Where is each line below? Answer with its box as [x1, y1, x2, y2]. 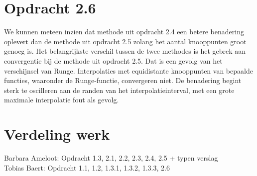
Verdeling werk [4, 124, 110, 144]
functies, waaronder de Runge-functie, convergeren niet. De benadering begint [4, 75, 242, 86]
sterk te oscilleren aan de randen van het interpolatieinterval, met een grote [4, 85, 235, 95]
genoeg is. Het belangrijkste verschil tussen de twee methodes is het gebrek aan [4, 46, 246, 56]
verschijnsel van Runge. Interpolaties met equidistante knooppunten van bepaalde [4, 65, 253, 76]
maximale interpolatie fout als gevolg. [4, 94, 119, 105]
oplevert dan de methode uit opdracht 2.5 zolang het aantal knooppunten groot [4, 36, 247, 46]
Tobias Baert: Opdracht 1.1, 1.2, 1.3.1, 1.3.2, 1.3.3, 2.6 [4, 162, 170, 173]
